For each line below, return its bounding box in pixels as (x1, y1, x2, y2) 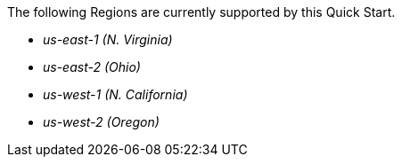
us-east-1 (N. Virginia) (43, 32, 173, 47)
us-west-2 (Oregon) (43, 114, 160, 129)
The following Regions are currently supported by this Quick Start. (7, 4, 396, 20)
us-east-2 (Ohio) (43, 59, 141, 74)
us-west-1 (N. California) (43, 87, 188, 102)
